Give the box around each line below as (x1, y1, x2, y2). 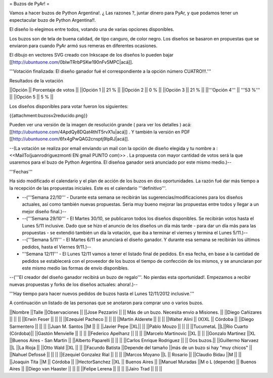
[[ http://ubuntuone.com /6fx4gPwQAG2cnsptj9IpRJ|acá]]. (9, 136, 129, 142)
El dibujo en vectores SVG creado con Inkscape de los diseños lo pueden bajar (9, 52, 174, 58)
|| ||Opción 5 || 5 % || (9, 94, 54, 100)
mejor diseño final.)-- (22, 208, 67, 214)
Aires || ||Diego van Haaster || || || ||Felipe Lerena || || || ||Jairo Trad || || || (9, 365, 163, 371)
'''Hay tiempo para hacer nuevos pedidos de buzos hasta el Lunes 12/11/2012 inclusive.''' (9, 291, 195, 297)
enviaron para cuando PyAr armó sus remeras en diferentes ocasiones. (9, 42, 158, 49)
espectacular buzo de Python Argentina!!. (9, 17, 96, 23)
